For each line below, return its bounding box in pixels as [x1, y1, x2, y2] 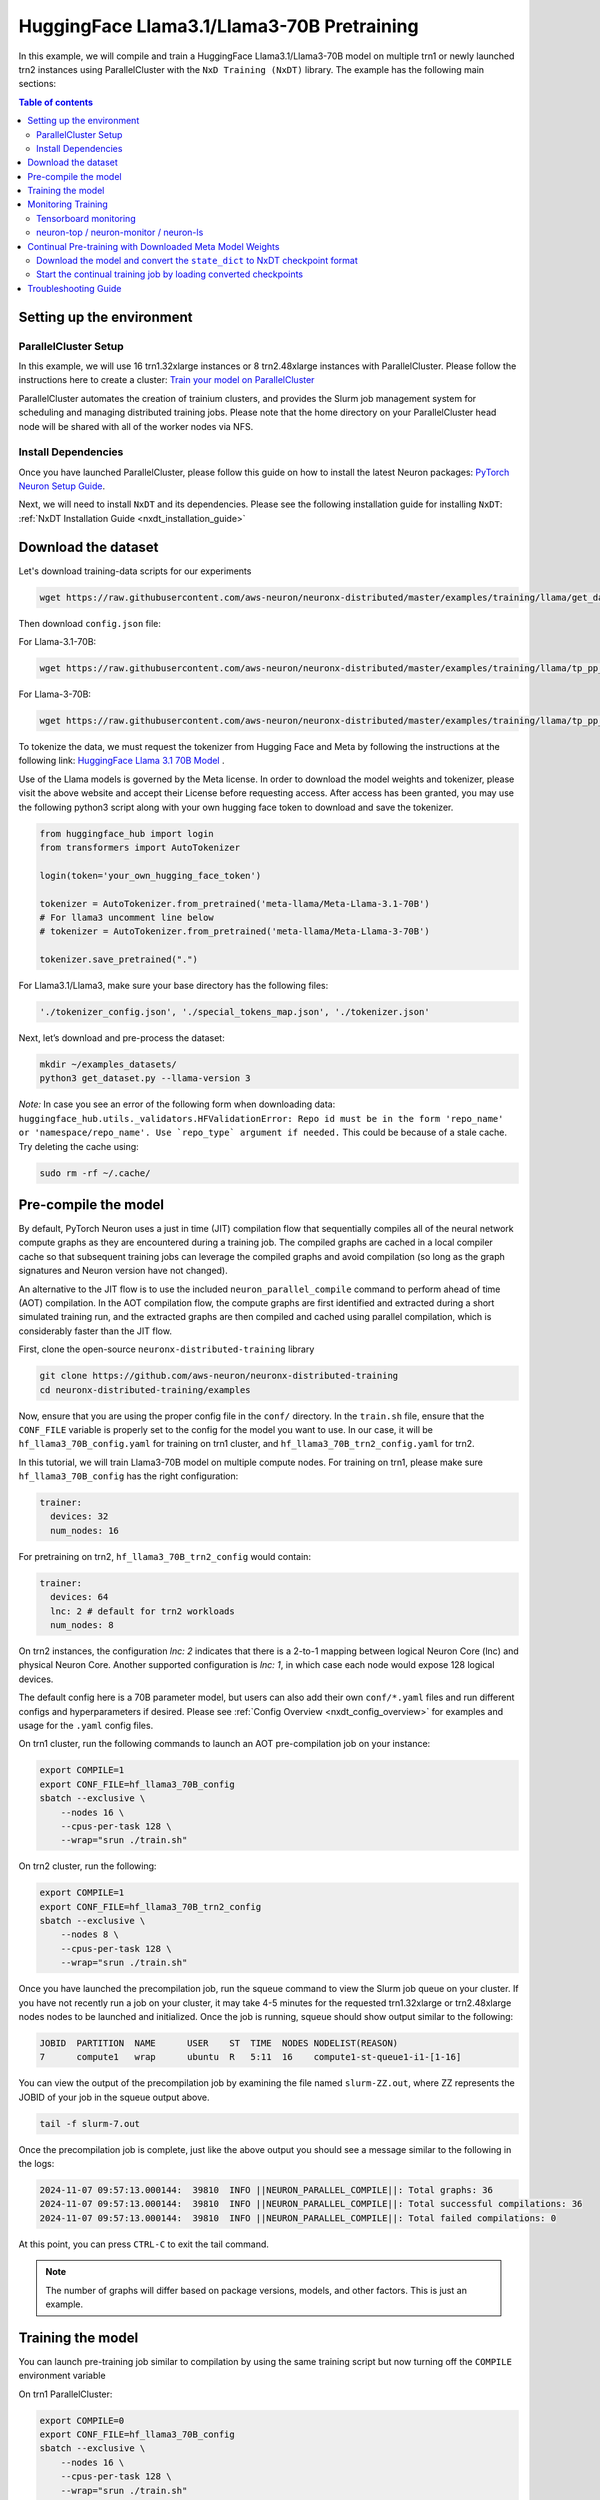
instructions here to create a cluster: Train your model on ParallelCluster [18, 374, 315, 386]
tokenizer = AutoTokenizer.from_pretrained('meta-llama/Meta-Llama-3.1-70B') [39, 898, 430, 909]
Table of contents [18, 96, 94, 108]
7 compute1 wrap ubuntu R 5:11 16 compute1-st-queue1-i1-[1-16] [39, 2051, 462, 2063]
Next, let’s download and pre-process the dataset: [18, 1032, 225, 1044]
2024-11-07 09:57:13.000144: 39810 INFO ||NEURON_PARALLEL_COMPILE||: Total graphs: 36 [39, 2185, 494, 2196]
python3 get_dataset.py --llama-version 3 [39, 1073, 251, 1084]
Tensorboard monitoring [36, 212, 136, 224]
